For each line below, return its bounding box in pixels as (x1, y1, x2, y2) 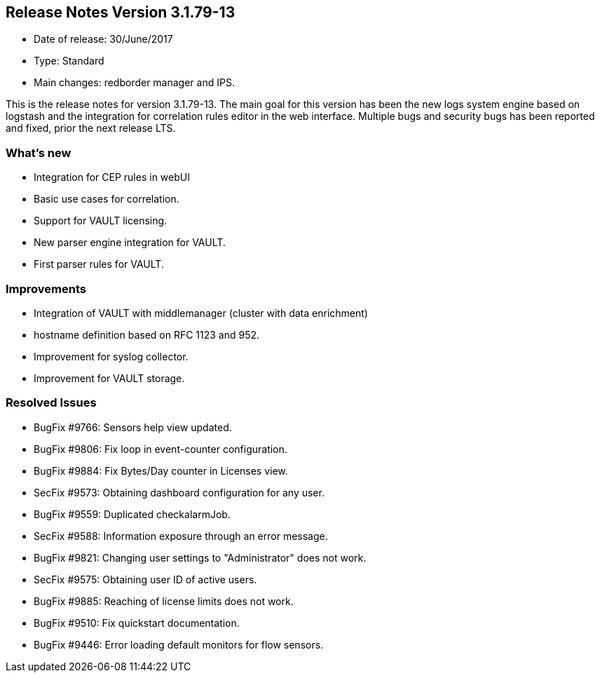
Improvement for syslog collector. (34, 350, 189, 362)
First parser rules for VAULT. (34, 258, 164, 271)
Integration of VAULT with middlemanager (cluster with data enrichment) (34, 306, 368, 319)
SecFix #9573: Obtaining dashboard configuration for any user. (34, 486, 325, 499)
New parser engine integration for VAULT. (34, 236, 226, 249)
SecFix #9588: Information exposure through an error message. (34, 529, 328, 542)
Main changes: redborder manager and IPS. (34, 76, 235, 89)
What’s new (6, 145, 71, 160)
